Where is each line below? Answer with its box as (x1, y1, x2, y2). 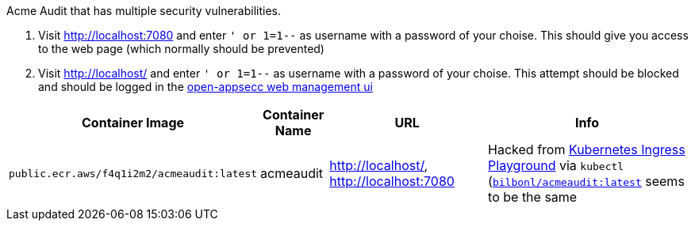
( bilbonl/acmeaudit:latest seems (488, 173, 685, 189)
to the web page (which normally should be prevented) (38, 42, 324, 55)
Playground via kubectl (488, 157, 624, 173)
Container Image (82, 115, 185, 131)
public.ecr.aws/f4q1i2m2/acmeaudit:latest (9, 167, 258, 180)
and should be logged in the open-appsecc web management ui (38, 80, 373, 93)
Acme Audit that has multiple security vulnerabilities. (6, 4, 282, 17)
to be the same (488, 189, 578, 205)
